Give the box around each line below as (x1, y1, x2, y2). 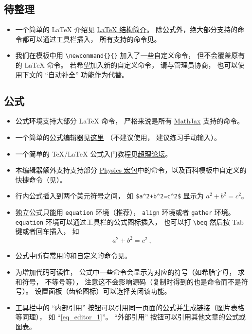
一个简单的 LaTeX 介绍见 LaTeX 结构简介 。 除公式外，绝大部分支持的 (15, 24, 237, 35)
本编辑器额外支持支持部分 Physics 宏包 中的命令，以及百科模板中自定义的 (15, 165, 247, 175)
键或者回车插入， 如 (15, 226, 79, 236)
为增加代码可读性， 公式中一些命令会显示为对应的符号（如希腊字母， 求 (15, 267, 245, 277)
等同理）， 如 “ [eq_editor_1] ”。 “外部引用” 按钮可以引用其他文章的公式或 (15, 312, 246, 322)
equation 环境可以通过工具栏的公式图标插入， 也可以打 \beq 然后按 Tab (15, 216, 244, 227)
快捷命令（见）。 (15, 174, 67, 184)
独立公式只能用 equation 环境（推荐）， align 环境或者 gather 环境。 (15, 207, 235, 217)
